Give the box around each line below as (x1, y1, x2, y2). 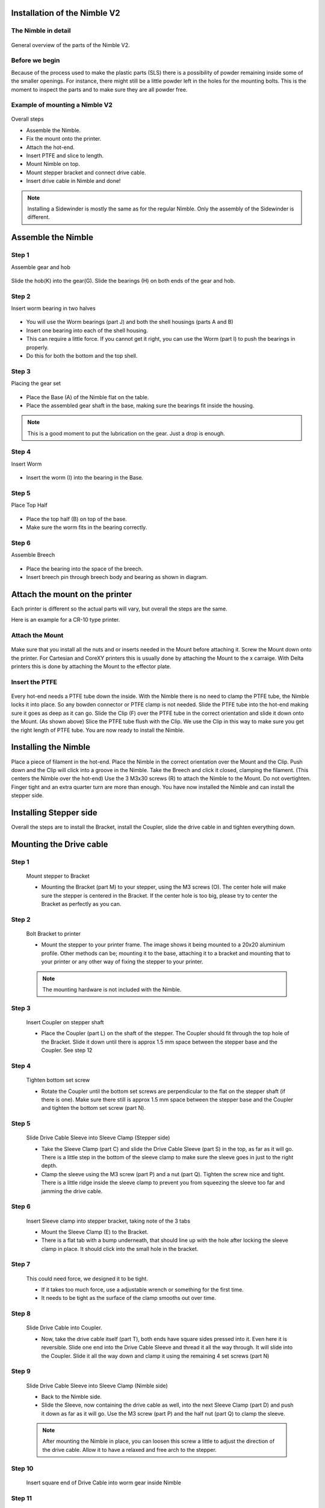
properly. (26, 344, 49, 351)
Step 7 (11, 1260, 30, 1269)
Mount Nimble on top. (26, 160, 81, 168)
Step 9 (11, 1367, 31, 1375)
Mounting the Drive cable (11, 839, 108, 849)
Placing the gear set (11, 380, 61, 387)
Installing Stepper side (11, 807, 97, 817)
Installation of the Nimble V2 (11, 8, 120, 18)
